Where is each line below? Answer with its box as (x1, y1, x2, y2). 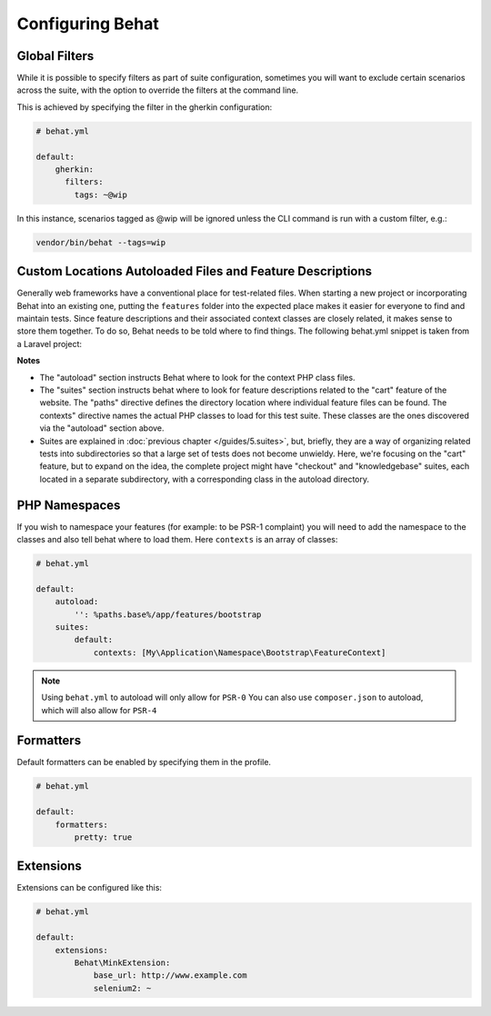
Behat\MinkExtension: (74, 958, 171, 968)
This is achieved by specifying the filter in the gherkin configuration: (16, 101, 273, 113)
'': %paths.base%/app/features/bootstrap (74, 609, 262, 620)
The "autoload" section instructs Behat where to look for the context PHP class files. (39, 372, 356, 383)
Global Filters (16, 48, 95, 64)
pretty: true (74, 832, 133, 842)
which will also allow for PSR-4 (41, 704, 157, 715)
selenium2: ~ (93, 982, 152, 993)
